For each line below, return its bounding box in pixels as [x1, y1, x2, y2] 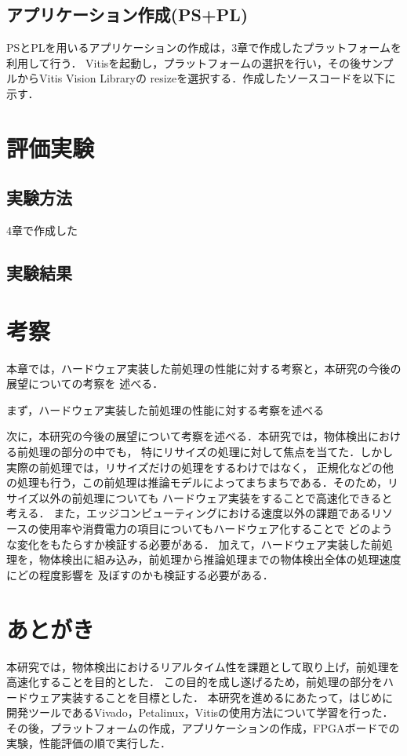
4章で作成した [6, 222, 78, 239]
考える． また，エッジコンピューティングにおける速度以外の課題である [6, 505, 371, 521]
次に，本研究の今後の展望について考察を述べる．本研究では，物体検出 [6, 428, 368, 444]
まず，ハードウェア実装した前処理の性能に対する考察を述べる [6, 401, 325, 418]
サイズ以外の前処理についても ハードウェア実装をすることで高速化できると [6, 489, 393, 506]
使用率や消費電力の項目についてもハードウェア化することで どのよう [38, 520, 393, 536]
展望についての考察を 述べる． [6, 375, 164, 392]
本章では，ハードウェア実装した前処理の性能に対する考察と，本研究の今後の [6, 360, 402, 376]
